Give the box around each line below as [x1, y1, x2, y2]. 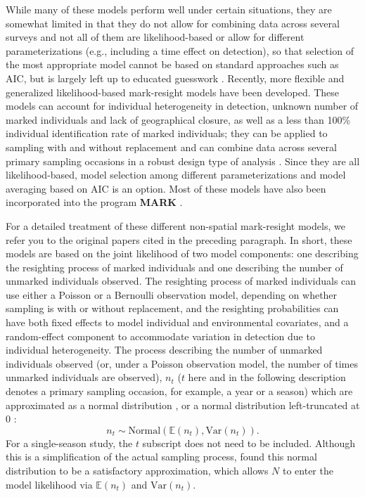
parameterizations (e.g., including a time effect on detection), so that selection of [6, 43, 354, 58]
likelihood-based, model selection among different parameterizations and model [6, 167, 346, 182]
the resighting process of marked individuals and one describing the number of [6, 259, 343, 274]
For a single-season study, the [6, 435, 133, 450]
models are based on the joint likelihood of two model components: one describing [6, 246, 359, 261]
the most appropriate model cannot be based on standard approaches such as [6, 57, 339, 72]
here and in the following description [188, 370, 346, 385]
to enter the [282, 463, 333, 477]
